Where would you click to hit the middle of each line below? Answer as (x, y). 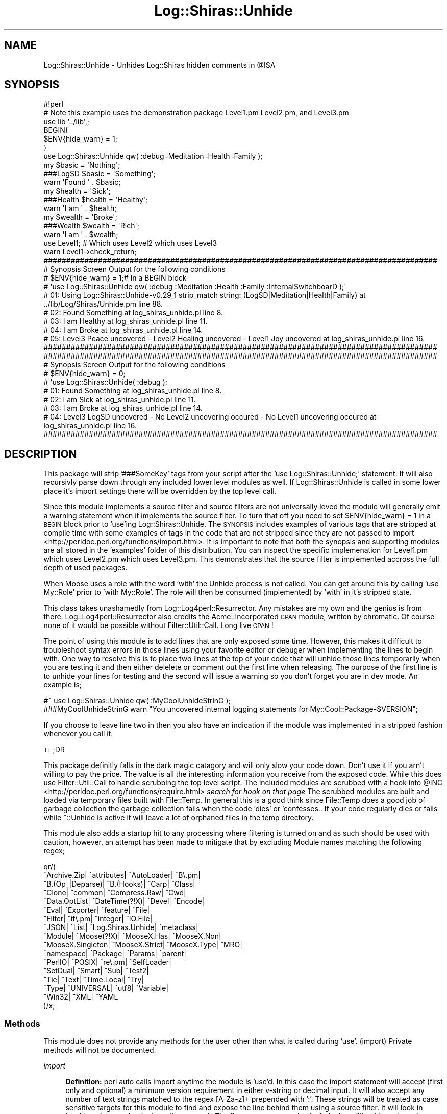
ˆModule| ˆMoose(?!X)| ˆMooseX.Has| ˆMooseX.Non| (132, 936)
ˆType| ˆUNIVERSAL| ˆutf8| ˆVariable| (106, 988)
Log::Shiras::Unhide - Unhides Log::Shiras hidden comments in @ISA (159, 65)
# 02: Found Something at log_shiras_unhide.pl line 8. (133, 313)
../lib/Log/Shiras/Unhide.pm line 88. (103, 304)
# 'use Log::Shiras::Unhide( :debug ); (105, 382)
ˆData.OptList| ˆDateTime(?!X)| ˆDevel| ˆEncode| (124, 901)
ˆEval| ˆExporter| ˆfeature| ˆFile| (97, 910)
